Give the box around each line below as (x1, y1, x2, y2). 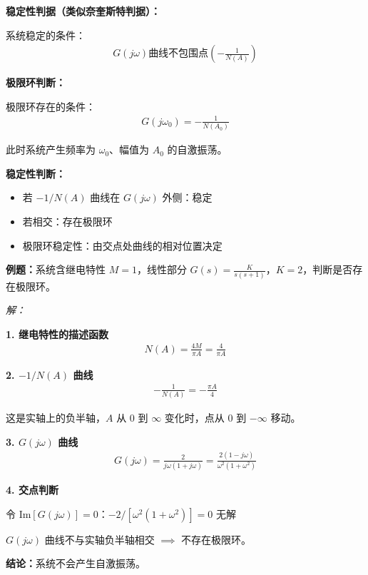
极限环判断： (6, 75, 66, 90)
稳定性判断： (6, 166, 66, 180)
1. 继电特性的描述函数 (6, 326, 108, 341)
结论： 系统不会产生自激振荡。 (6, 556, 145, 571)
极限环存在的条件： (6, 98, 96, 113)
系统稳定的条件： (6, 27, 86, 42)
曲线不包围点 (148, 49, 209, 59)
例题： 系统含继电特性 (6, 262, 106, 277)
